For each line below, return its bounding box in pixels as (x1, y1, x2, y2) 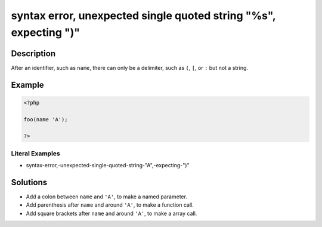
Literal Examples (11, 149, 60, 158)
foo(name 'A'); (23, 116, 68, 122)
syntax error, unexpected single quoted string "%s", (11, 9, 276, 22)
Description (11, 48, 56, 59)
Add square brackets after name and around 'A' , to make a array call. (26, 210, 197, 217)
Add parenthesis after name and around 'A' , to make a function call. (26, 201, 194, 208)
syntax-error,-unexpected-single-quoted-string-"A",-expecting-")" (26, 162, 190, 169)
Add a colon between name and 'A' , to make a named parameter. (26, 193, 188, 200)
